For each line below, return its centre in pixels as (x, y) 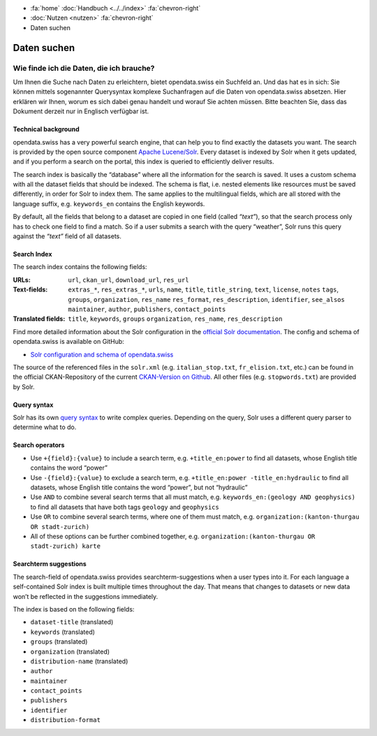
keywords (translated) (63, 632)
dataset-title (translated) (72, 622)
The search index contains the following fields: (80, 267)
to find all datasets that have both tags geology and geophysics (125, 507)
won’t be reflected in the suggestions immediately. (86, 596)
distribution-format (66, 720)
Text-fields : (30, 289)
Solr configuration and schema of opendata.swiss (102, 354)
